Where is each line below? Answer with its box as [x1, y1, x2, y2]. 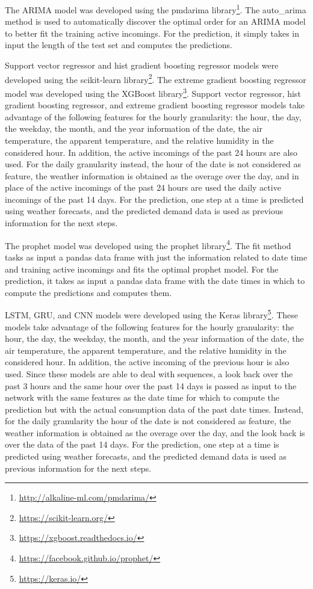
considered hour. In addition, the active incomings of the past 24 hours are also [5, 146, 297, 158]
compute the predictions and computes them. [5, 286, 172, 298]
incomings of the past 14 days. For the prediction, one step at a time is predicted [5, 193, 304, 205]
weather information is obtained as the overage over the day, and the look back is [5, 426, 305, 439]
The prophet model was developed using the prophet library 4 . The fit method [5, 237, 291, 251]
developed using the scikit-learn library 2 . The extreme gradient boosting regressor [5, 71, 306, 85]
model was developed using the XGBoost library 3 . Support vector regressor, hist [5, 85, 301, 99]
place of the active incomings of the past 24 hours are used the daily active [5, 181, 281, 194]
